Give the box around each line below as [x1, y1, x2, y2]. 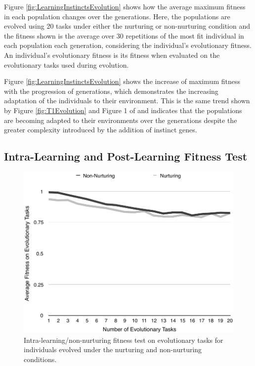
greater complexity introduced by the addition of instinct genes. [4, 124, 197, 135]
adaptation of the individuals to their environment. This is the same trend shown [4, 95, 250, 106]
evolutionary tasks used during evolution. [4, 59, 129, 70]
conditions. [24, 354, 57, 364]
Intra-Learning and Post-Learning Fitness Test [4, 149, 248, 164]
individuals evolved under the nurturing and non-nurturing [24, 344, 202, 355]
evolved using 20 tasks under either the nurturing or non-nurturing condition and [4, 21, 250, 31]
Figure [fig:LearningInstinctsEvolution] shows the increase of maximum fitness [4, 76, 241, 86]
